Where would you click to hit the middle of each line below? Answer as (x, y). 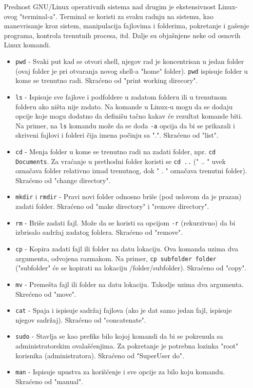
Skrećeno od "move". (46, 294)
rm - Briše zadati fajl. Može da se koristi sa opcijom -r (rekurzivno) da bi (125, 222)
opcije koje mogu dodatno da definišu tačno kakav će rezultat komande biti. (129, 116)
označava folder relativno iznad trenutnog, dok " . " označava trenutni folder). (131, 171)
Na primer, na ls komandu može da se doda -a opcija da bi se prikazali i (125, 125)
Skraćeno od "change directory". (63, 180)
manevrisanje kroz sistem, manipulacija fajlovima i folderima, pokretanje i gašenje (126, 26)
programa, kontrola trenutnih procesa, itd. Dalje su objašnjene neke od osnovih (122, 35)
